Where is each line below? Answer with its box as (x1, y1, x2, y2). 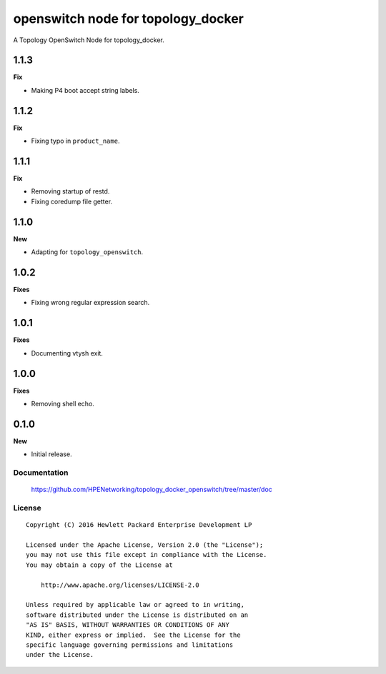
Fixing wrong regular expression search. (31, 298, 150, 307)
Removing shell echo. (31, 400, 94, 408)
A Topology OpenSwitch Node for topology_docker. (13, 36, 164, 44)
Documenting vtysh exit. (31, 348, 104, 357)
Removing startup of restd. (31, 187, 110, 196)
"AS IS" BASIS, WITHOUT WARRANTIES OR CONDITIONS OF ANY (26, 621, 230, 629)
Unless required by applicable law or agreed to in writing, (26, 600, 244, 609)
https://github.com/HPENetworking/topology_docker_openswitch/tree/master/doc (31, 486, 273, 494)
